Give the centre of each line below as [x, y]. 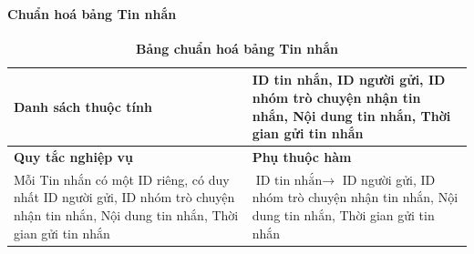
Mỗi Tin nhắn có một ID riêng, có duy [122, 179]
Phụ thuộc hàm [302, 157]
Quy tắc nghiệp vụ [74, 157]
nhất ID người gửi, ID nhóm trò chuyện [124, 197]
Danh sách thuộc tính [83, 106]
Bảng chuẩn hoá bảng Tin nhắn [237, 48]
